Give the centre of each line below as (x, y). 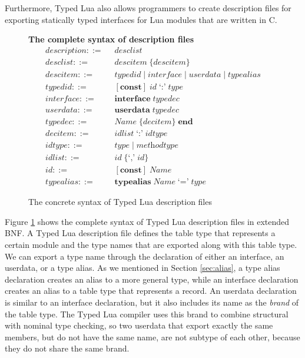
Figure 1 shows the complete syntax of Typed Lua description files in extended (147, 221)
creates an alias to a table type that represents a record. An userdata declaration (151, 291)
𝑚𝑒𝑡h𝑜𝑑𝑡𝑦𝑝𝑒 (157, 146)
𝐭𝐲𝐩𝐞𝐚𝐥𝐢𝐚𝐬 (133, 182)
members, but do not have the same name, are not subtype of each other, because (152, 337)
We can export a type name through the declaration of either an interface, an (145, 256)
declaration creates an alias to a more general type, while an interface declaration (152, 279)
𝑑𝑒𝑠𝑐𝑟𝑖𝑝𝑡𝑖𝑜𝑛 (66, 50)
